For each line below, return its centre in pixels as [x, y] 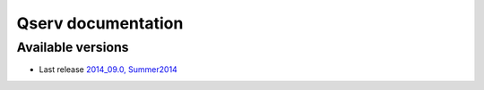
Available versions [73, 47]
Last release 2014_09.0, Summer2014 [108, 70]
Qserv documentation [100, 23]
